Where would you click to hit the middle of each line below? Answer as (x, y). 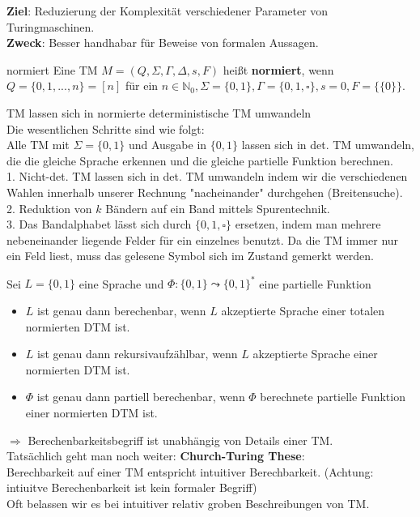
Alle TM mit (38, 145)
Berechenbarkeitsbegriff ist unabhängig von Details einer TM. (180, 440)
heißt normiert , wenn (278, 69)
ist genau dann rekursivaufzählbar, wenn (138, 354)
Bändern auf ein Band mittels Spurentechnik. (218, 208)
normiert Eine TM (52, 69)
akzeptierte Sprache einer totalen (303, 310)
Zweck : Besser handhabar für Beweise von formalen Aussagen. (163, 43)
